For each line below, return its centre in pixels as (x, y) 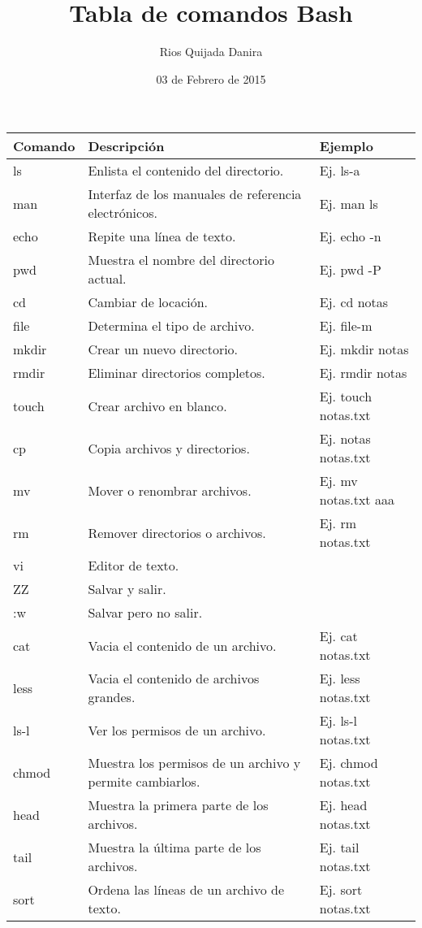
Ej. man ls (349, 203)
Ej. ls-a (340, 171)
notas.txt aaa (357, 500)
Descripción (126, 146)
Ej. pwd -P (350, 269)
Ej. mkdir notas (364, 349)
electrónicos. (123, 213)
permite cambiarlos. (144, 782)
